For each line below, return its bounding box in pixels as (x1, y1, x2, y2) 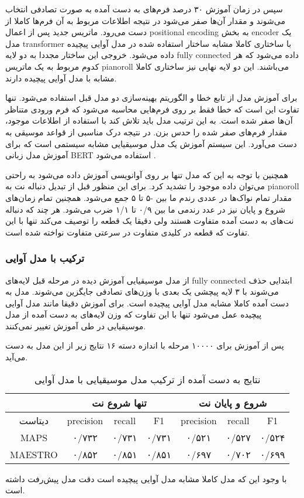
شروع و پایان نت (199, 395, 267, 410)
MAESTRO (10, 447, 58, 461)
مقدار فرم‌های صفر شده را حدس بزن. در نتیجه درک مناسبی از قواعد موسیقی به (5, 125, 288, 138)
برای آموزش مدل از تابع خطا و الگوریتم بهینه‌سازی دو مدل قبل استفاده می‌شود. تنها (5, 91, 298, 104)
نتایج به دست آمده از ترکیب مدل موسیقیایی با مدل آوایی (34, 372, 261, 386)
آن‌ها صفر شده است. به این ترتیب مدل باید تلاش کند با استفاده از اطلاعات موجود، (5, 114, 293, 127)
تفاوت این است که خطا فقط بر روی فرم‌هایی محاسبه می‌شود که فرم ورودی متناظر (5, 103, 299, 115)
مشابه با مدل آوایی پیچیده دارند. (5, 71, 117, 84)
